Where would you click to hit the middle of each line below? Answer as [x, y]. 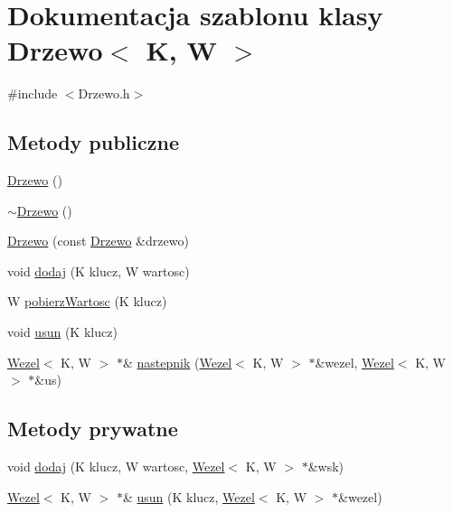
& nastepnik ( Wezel [177, 362]
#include [33, 93]
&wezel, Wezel [354, 362]
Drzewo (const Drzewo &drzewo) [98, 241]
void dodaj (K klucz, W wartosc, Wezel [116, 466]
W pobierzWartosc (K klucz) [87, 301]
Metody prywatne [93, 429]
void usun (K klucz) [62, 332]
